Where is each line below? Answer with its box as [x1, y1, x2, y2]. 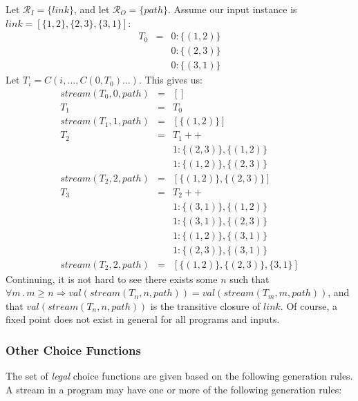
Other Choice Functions [6, 341, 141, 358]
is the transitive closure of [150, 298, 261, 313]
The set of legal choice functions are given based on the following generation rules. [6, 369, 353, 383]
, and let [74, 2, 110, 16]
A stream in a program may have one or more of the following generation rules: [6, 382, 342, 396]
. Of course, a [280, 298, 338, 313]
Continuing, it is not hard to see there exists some [6, 271, 218, 286]
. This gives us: [138, 72, 202, 87]
